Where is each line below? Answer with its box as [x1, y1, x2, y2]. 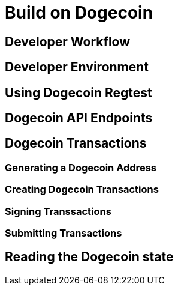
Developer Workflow [5, 34, 131, 49]
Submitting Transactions [5, 226, 122, 239]
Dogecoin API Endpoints [5, 110, 153, 126]
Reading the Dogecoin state [5, 249, 174, 265]
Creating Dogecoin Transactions [5, 183, 159, 196]
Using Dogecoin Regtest [5, 85, 152, 100]
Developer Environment [5, 59, 149, 75]
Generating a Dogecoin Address [5, 161, 156, 174]
